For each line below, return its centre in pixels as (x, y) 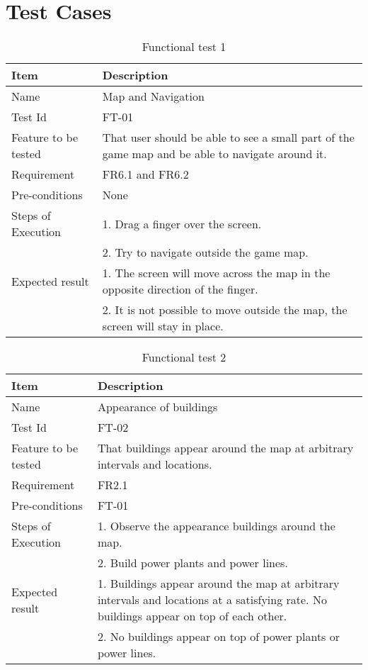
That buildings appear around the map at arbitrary (225, 448)
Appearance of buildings (157, 407)
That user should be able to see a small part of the (228, 138)
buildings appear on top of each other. (192, 616)
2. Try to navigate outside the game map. (205, 252)
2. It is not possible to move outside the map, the (225, 310)
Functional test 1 (184, 47)
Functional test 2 (184, 357)
